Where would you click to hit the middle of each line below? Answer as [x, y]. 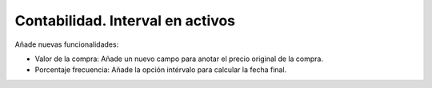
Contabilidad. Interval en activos [125, 21]
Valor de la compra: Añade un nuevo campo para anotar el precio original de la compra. [179, 59]
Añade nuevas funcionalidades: [67, 44]
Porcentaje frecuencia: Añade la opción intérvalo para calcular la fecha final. [161, 70]
